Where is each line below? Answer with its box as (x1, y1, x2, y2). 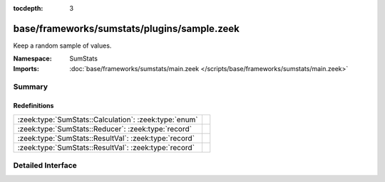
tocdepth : (13, 4, 43, 12)
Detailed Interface (13, 161, 78, 171)
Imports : (13, 64, 39, 73)
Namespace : (13, 54, 53, 63)
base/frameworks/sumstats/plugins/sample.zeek (13, 22, 240, 35)
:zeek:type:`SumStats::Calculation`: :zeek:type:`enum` (17, 114, 199, 124)
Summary (13, 82, 48, 92)
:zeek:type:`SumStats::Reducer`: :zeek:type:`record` (17, 124, 192, 134)
